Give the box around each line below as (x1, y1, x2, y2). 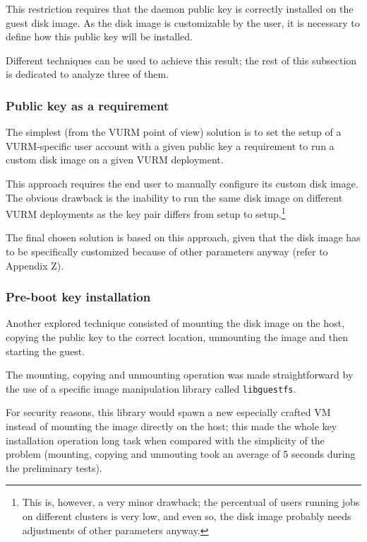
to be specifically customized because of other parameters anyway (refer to (6, 244, 328, 258)
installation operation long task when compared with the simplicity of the (6, 432, 325, 447)
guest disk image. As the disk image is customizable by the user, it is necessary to (6, 15, 360, 30)
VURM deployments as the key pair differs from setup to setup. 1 (6, 204, 286, 221)
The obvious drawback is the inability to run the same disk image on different (6, 190, 343, 204)
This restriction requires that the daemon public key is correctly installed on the (6, 1, 354, 16)
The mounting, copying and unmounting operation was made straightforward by (6, 367, 354, 382)
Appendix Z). (6, 258, 64, 272)
